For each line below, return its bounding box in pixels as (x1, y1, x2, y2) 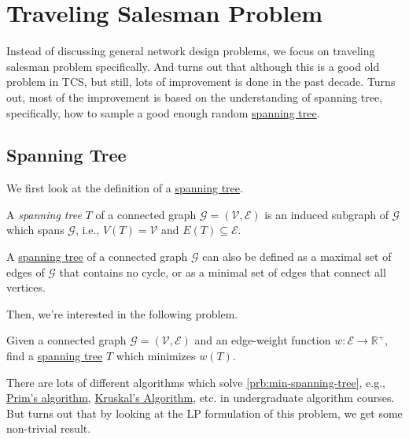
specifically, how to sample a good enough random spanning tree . (6, 104, 320, 121)
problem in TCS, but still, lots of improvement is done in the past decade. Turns (6, 73, 396, 90)
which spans (6, 221, 64, 238)
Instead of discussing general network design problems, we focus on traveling (6, 43, 375, 59)
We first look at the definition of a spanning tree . (6, 180, 243, 196)
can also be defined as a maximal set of (202, 248, 392, 265)
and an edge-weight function (194, 332, 331, 348)
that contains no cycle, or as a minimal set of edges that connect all (59, 263, 386, 280)
